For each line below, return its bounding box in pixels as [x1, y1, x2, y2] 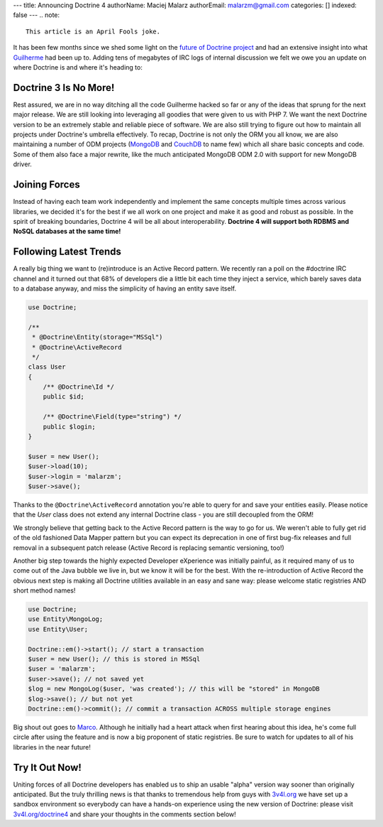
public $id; [43, 393, 85, 401]
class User [28, 363, 66, 371]
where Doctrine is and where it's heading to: [13, 63, 143, 71]
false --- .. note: [13, 11, 60, 19]
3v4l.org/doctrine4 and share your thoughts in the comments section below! [13, 810, 237, 818]
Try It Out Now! [13, 761, 82, 774]
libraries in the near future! [13, 742, 91, 751]
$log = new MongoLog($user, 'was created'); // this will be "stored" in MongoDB [28, 685, 321, 693]
